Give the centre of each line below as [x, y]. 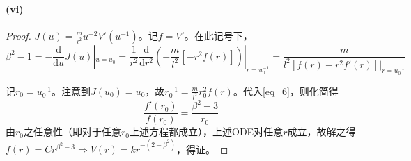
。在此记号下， [218, 35]
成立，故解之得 [321, 132]
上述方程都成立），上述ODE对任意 [207, 132]
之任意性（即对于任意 [73, 132]
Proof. [18, 35]
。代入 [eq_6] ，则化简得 [286, 91]
